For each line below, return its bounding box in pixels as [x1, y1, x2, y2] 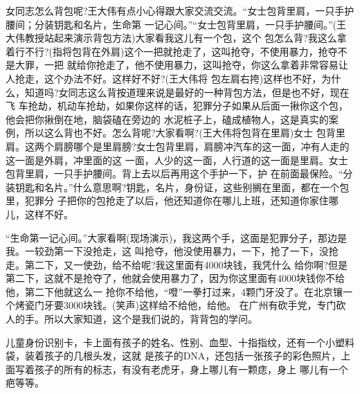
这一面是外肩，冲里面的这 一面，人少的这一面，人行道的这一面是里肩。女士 [6, 152, 348, 167]
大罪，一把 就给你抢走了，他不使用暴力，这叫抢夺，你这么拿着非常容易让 [15, 57, 348, 72]
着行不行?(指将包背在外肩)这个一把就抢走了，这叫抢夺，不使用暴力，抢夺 [6, 44, 338, 58]
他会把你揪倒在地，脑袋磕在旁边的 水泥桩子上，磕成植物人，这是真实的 [6, 111, 329, 126]
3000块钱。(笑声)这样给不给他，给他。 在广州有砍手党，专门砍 [63, 298, 346, 312]
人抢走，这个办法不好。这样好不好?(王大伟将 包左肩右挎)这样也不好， [6, 71, 322, 85]
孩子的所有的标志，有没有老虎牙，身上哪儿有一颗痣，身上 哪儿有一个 [34, 361, 348, 376]
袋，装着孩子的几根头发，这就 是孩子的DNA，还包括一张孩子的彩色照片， [6, 348, 341, 363]
